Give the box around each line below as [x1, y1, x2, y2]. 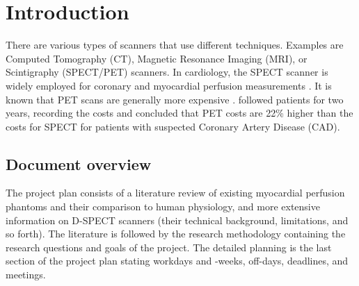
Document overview [6, 153, 152, 174]
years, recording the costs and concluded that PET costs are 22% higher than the [6, 106, 353, 120]
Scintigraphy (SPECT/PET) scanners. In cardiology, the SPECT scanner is [6, 65, 328, 79]
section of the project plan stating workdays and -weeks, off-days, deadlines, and [6, 253, 349, 268]
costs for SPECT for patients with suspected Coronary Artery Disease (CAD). [6, 119, 340, 133]
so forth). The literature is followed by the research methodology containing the [6, 226, 346, 241]
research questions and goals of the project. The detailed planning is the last [6, 239, 332, 254]
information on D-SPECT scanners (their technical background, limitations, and [6, 212, 349, 227]
